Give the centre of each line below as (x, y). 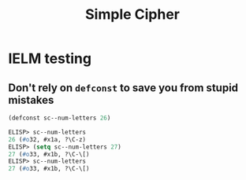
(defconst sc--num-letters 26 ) (60, 118)
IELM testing (50, 59)
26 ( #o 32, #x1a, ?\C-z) (47, 139)
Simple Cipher (132, 15)
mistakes (31, 100)
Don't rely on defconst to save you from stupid (123, 88)
